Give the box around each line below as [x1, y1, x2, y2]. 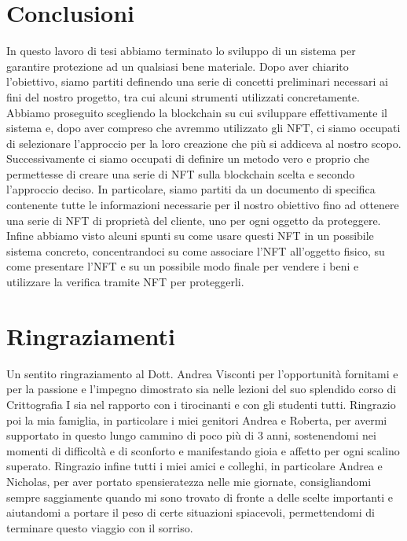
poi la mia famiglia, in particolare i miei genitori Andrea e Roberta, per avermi [6, 411, 387, 428]
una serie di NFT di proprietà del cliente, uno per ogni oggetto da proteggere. [6, 212, 381, 228]
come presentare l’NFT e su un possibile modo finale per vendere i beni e [6, 258, 359, 274]
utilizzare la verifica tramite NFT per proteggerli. [6, 274, 244, 290]
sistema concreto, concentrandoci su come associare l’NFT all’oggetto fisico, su [6, 242, 385, 259]
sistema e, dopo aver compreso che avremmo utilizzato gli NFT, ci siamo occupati [6, 120, 401, 136]
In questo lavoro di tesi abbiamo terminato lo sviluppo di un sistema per [6, 42, 356, 59]
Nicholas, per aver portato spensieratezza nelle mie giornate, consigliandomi [6, 473, 372, 489]
